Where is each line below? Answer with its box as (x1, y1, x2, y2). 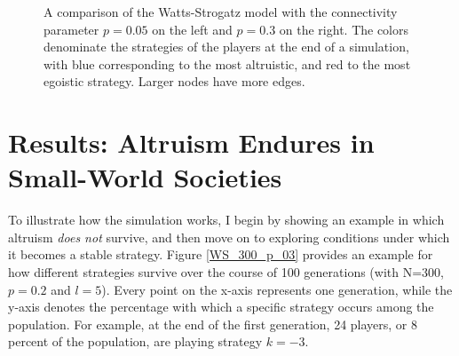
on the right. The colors (279, 20, 409, 38)
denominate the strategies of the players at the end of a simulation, (44, 37, 409, 56)
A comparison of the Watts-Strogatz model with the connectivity (44, 3, 398, 20)
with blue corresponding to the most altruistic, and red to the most (44, 54, 411, 73)
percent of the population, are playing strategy (8, 332, 263, 351)
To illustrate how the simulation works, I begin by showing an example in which (8, 210, 445, 229)
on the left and (152, 20, 233, 38)
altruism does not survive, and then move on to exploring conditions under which (8, 227, 450, 246)
